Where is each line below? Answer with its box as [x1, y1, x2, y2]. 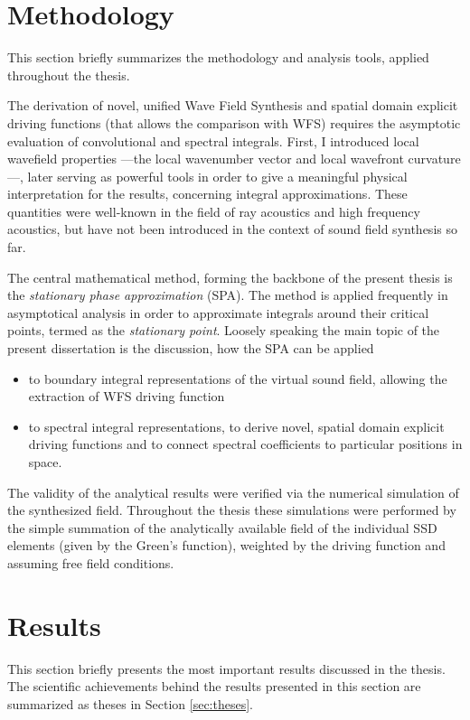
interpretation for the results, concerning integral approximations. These [7, 184, 408, 203]
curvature [408, 149, 461, 168]
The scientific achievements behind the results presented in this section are [7, 677, 421, 696]
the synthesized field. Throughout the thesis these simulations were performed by [7, 500, 456, 519]
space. [28, 453, 62, 471]
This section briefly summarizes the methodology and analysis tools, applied [7, 48, 429, 67]
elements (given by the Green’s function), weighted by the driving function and [7, 536, 446, 555]
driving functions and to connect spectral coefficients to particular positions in [28, 435, 463, 454]
